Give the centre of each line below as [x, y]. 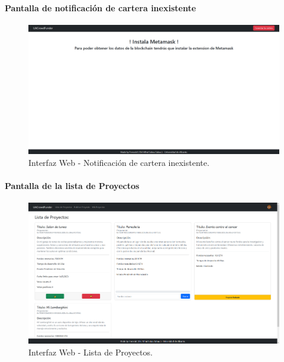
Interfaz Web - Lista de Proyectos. [91, 352]
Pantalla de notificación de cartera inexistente [101, 7]
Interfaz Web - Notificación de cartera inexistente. [119, 162]
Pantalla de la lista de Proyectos [72, 185]
